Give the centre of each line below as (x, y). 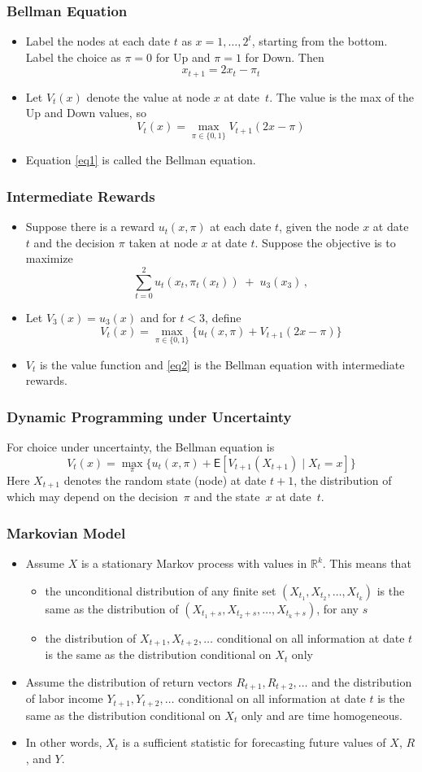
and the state (227, 497)
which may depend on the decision (92, 497)
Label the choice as (73, 57)
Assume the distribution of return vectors (129, 681)
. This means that (367, 563)
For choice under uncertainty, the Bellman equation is (141, 447)
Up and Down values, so (86, 113)
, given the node (319, 227)
